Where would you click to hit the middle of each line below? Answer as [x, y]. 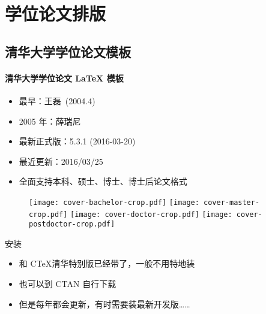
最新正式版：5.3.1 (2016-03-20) [77, 141]
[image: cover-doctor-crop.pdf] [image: [151, 214]
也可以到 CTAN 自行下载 [68, 284]
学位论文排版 [56, 13]
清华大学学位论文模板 [68, 51]
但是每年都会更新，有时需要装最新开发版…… [104, 304]
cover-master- [232, 202]
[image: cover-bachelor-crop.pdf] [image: [114, 202]
